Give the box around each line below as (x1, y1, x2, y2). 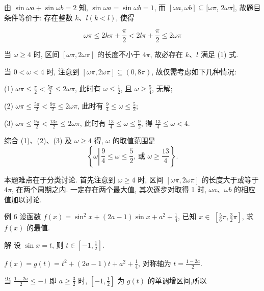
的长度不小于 (97, 49, 140, 60)
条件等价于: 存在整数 (4, 12, 73, 22)
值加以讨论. (4, 194, 42, 204)
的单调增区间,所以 (147, 275, 207, 285)
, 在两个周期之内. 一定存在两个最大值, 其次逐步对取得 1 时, (11, 184, 206, 195)
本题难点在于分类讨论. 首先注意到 (4, 174, 116, 184)
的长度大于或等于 (201, 174, 259, 184)
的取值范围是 (112, 135, 155, 145)
